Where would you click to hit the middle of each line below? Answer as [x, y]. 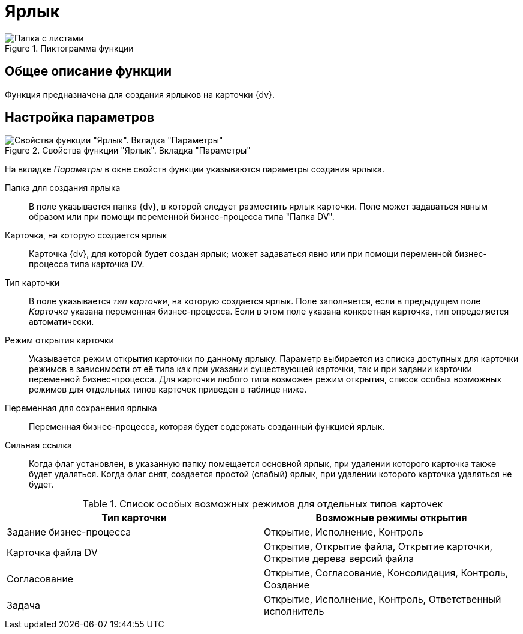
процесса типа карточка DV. [87, 264]
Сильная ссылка [38, 445]
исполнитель [294, 611]
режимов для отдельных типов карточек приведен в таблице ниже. [168, 390]
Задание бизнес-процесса [69, 532]
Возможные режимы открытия [391, 518]
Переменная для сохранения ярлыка [81, 408]
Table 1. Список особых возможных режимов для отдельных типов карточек [263, 504]
